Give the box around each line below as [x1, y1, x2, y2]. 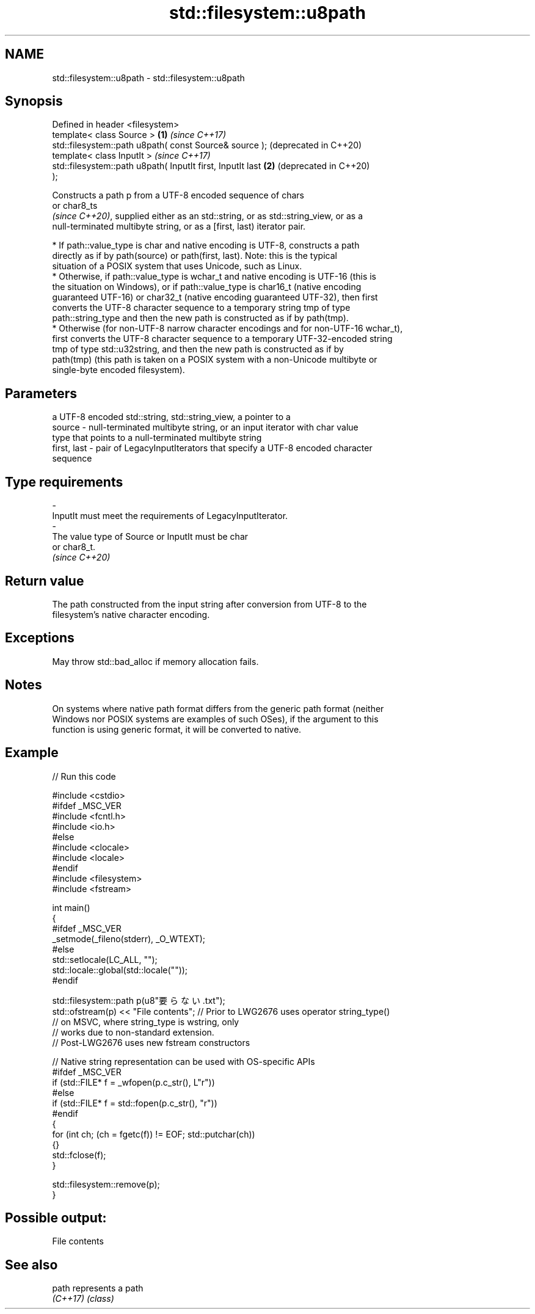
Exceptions [5, 630, 75, 646]
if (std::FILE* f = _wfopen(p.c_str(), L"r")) [52, 1076, 215, 1087]
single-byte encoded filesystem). [52, 365, 185, 376]
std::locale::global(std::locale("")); [52, 964, 188, 975]
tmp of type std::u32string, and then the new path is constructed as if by [52, 344, 344, 355]
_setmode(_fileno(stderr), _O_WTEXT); [52, 933, 206, 944]
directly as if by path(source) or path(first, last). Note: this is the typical [52, 250, 337, 261]
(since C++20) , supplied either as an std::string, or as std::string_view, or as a [52, 211, 363, 222]
